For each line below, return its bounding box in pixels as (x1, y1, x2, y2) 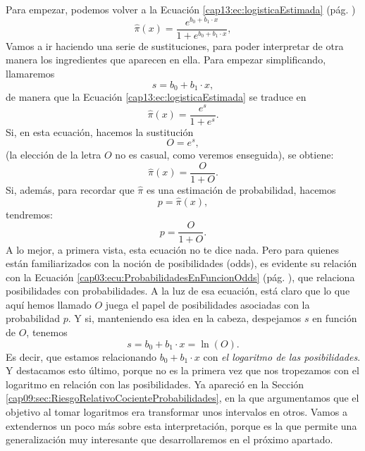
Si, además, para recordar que (6, 183, 135, 197)
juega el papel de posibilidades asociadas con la (105, 297, 310, 311)
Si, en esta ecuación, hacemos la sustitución (6, 124, 194, 139)
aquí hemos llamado (6, 297, 92, 311)
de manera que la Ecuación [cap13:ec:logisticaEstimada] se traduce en (6, 89, 307, 104)
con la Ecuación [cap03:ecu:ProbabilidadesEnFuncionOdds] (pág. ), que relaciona (6, 269, 355, 284)
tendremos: (6, 206, 54, 221)
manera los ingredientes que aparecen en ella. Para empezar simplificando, (6, 52, 326, 67)
